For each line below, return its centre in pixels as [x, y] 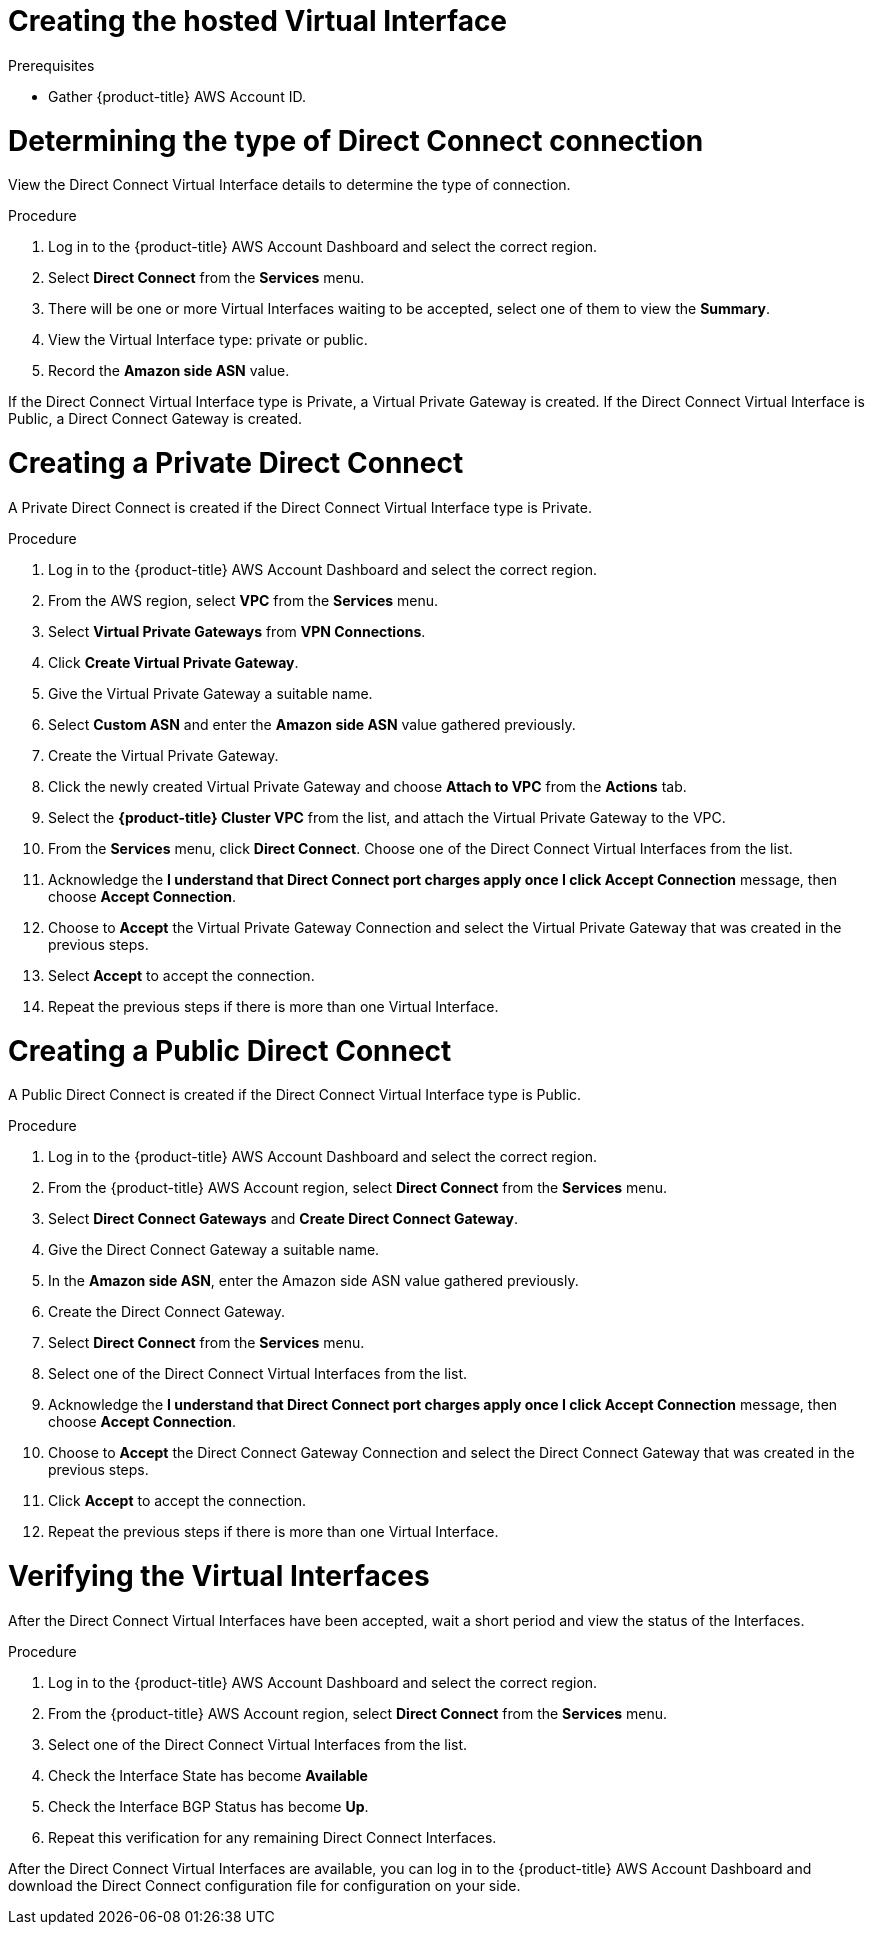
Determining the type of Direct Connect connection [356, 140]
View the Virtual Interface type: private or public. [208, 340]
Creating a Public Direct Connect [230, 1050]
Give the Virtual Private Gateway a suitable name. [210, 693]
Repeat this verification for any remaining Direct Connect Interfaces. [272, 1837]
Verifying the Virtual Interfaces [219, 1576]
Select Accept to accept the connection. [181, 975]
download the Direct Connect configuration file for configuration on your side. [264, 1885]
